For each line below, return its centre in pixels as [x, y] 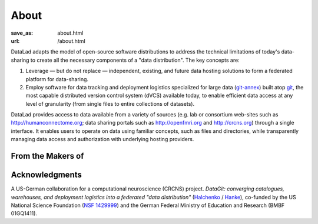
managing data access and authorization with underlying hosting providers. [102, 139]
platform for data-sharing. [57, 79]
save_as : [22, 33]
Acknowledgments [47, 175]
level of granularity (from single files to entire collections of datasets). [110, 103]
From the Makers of [47, 156]
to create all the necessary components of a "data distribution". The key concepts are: [135, 60]
